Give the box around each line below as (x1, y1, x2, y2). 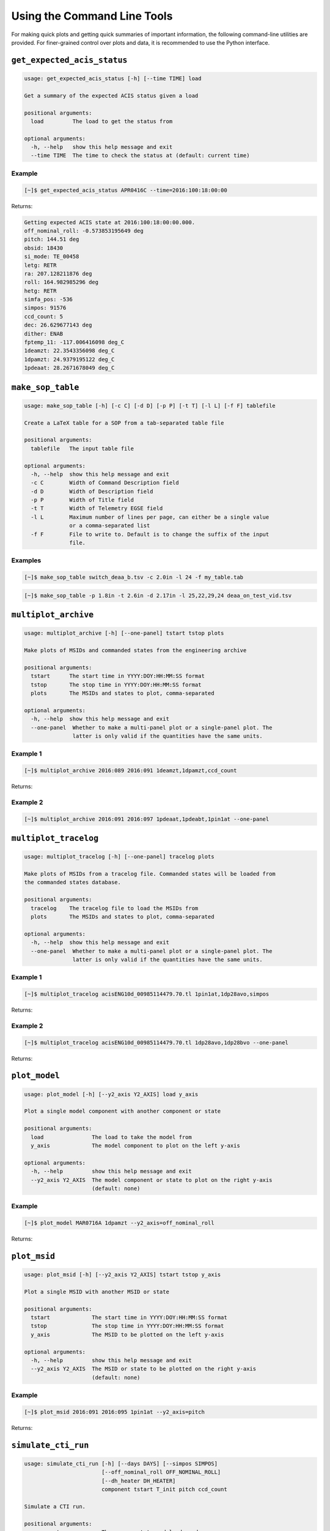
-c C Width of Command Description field (31, 480, 180, 486)
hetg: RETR (24, 287, 57, 294)
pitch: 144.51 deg (24, 236, 79, 243)
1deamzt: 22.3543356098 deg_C (24, 347, 115, 355)
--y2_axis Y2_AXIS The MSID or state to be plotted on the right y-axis (31, 1366, 257, 1372)
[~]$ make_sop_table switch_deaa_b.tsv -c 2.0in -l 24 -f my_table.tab (24, 574, 244, 581)
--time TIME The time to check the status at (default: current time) (31, 152, 250, 159)
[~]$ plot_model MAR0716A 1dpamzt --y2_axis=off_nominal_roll (24, 1219, 215, 1227)
